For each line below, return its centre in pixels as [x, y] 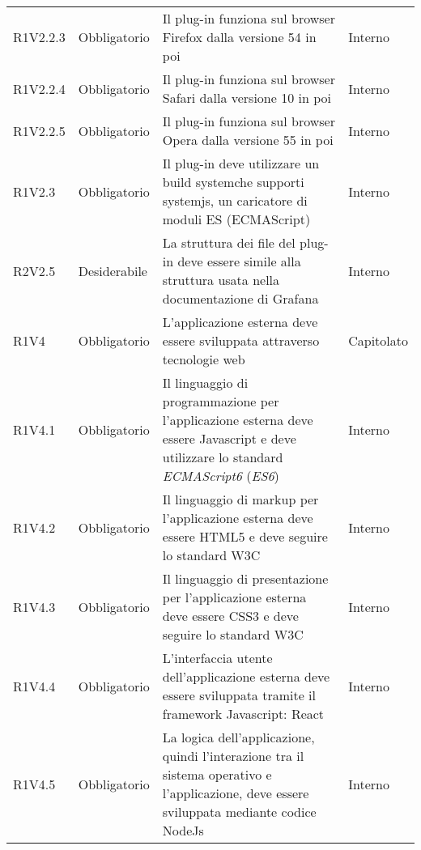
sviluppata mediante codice [239, 812]
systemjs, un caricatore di [235, 200]
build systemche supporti [233, 182]
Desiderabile [113, 270]
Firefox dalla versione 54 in [239, 37]
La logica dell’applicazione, [238, 737]
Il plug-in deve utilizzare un [241, 163]
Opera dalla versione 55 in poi [248, 140]
